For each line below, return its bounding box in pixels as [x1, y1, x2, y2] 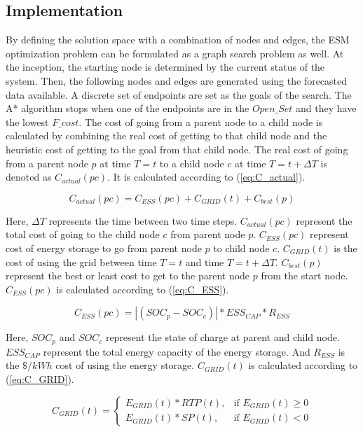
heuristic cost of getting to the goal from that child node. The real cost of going [6, 141, 348, 156]
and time [185, 254, 224, 269]
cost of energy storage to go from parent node [6, 240, 202, 255]
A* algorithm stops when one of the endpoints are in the [6, 101, 249, 116]
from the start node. [261, 268, 348, 283]
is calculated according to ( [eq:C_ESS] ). [56, 281, 229, 296]
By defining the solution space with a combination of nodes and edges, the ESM [6, 32, 350, 47]
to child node [213, 240, 270, 255]
